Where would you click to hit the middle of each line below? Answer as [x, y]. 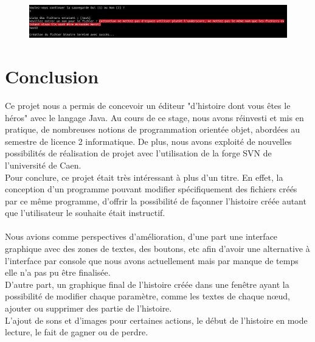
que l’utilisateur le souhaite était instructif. [85, 213]
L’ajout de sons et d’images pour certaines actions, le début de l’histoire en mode [156, 320]
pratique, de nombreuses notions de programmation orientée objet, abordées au [153, 129]
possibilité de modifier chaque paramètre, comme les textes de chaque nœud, [147, 296]
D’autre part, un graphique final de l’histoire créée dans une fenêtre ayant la [147, 284]
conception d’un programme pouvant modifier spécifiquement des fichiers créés [151, 189]
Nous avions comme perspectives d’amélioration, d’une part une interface [141, 236]
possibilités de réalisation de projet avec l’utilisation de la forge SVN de [138, 153]
